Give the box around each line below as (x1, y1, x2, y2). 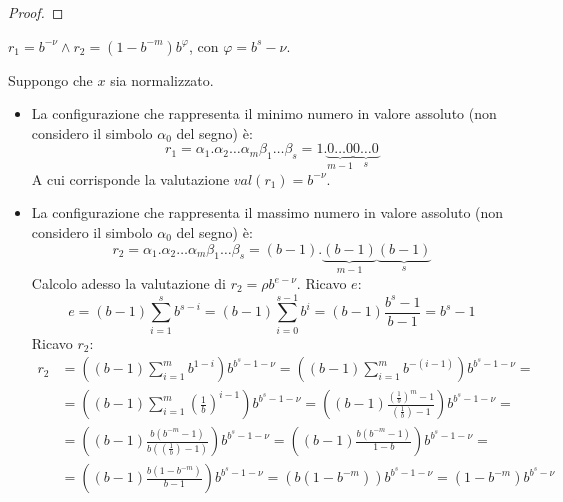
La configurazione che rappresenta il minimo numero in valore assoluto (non (31, 103, 497, 124)
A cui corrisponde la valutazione (31, 168, 230, 189)
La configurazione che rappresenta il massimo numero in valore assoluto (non (31, 202, 504, 223)
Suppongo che (8, 69, 93, 90)
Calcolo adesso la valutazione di (31, 273, 226, 294)
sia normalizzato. (110, 69, 214, 90)
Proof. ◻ (8, 2, 64, 22)
